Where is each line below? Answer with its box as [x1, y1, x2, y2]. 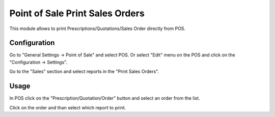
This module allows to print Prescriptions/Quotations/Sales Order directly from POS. [9, 25, 186, 32]
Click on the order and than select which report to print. [9, 104, 126, 110]
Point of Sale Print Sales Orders [9, 8, 145, 19]
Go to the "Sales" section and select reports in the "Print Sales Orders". [9, 69, 159, 75]
